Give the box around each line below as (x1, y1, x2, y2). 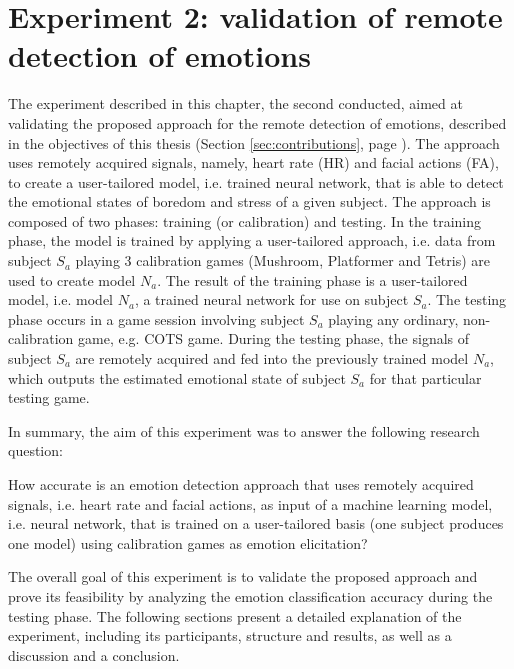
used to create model (8, 269, 136, 290)
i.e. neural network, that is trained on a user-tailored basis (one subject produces (8, 513, 504, 534)
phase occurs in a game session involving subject (8, 308, 305, 329)
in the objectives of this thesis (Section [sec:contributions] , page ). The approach (8, 132, 500, 153)
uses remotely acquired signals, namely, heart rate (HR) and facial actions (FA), (8, 152, 499, 173)
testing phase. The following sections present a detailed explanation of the (8, 605, 462, 626)
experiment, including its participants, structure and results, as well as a (8, 625, 452, 646)
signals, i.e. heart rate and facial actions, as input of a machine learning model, (8, 493, 493, 514)
